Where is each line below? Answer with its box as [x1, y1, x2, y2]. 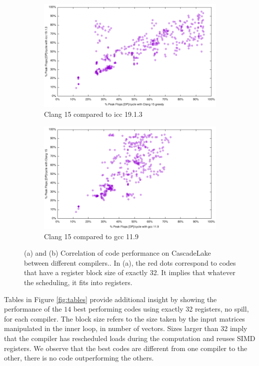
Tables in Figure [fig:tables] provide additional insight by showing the [4, 294, 217, 304]
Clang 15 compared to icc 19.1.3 [44, 108, 142, 119]
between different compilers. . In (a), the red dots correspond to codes [24, 257, 236, 268]
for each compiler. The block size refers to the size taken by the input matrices [4, 313, 245, 324]
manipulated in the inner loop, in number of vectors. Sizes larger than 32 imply [4, 323, 247, 334]
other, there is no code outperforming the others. [4, 353, 154, 363]
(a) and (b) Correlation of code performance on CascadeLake [24, 248, 211, 258]
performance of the [4, 304, 62, 314]
